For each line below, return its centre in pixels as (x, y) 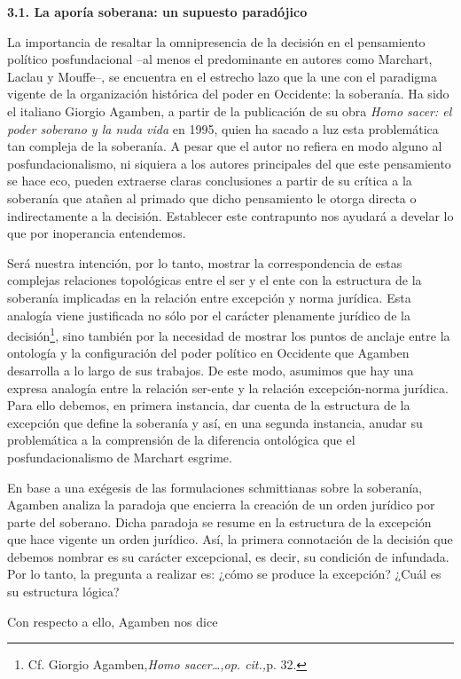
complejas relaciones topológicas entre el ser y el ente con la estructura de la (215, 280)
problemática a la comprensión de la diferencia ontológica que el (181, 440)
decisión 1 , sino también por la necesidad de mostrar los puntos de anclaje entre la (229, 334)
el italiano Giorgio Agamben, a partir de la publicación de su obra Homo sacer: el (230, 111)
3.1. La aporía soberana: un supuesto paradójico (157, 12)
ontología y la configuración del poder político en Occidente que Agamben (208, 353)
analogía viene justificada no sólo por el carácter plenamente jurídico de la (209, 315)
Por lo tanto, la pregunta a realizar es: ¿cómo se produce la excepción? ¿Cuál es (224, 574)
